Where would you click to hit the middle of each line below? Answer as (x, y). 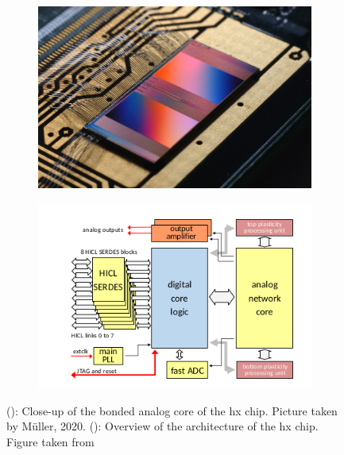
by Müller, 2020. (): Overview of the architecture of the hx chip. (162, 426)
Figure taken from (50, 442)
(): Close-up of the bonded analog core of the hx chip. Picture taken (172, 410)
